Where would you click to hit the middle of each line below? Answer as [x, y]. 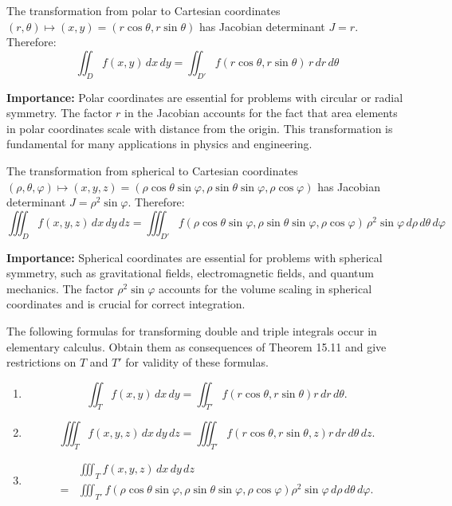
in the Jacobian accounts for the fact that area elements [261, 113]
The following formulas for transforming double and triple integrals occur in [192, 330]
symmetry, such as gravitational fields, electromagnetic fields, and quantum [190, 273]
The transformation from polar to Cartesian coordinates [143, 10]
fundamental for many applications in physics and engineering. [159, 144]
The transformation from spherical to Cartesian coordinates [152, 170]
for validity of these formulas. [197, 362]
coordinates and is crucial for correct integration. [126, 304]
